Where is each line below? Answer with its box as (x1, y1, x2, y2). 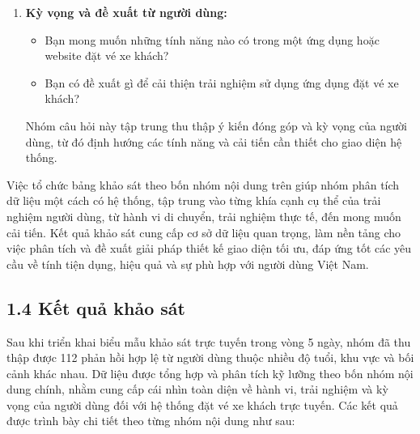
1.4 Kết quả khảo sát (6, 295, 185, 320)
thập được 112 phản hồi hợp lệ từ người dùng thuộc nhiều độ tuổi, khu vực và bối (6, 349, 414, 366)
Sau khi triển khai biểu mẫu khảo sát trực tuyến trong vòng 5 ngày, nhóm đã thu (6, 333, 411, 350)
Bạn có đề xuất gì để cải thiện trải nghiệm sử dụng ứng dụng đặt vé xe (45, 74, 399, 91)
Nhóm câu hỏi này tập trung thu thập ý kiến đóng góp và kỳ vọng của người (25, 117, 407, 134)
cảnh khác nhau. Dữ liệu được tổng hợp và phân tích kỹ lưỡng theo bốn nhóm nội (6, 364, 414, 381)
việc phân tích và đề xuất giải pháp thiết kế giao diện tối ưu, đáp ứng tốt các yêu (6, 240, 412, 257)
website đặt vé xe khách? (45, 47, 169, 64)
